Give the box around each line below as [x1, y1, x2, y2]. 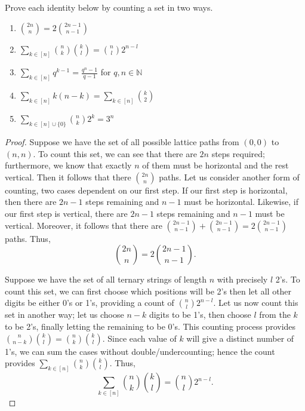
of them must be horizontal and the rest [142, 159, 289, 171]
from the [259, 308, 291, 321]
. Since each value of [102, 332, 177, 344]
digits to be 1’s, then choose [149, 308, 251, 321]
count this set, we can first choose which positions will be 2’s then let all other [5, 284, 292, 297]
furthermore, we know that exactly [5, 159, 132, 171]
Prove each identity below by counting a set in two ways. [5, 1, 213, 13]
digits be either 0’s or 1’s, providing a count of [5, 296, 174, 309]
